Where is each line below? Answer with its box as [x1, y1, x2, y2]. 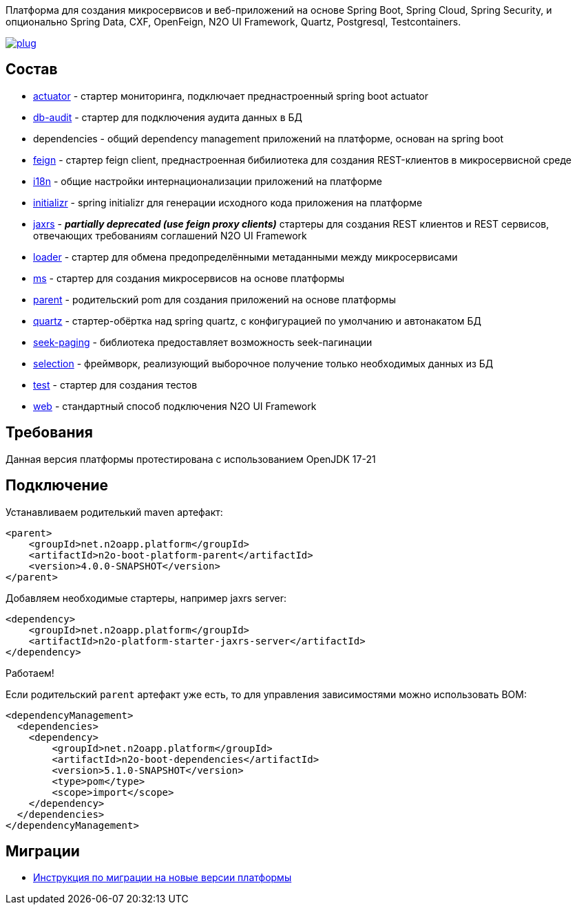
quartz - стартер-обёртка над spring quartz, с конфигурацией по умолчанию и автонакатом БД [33, 314, 481, 327]
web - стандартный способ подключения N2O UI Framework [33, 400, 317, 412]
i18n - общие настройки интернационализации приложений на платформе [33, 175, 382, 187]
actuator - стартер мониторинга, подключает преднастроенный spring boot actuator [33, 89, 429, 102]
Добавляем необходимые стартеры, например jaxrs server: [6, 592, 287, 604]
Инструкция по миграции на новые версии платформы [33, 871, 292, 884]
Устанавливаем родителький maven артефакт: [6, 506, 223, 518]
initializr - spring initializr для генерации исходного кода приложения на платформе [33, 196, 423, 208]
